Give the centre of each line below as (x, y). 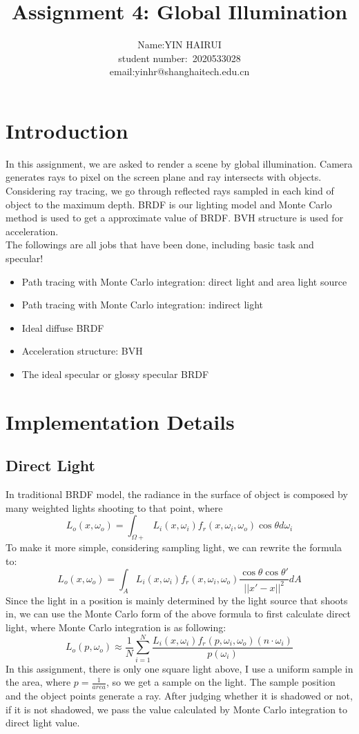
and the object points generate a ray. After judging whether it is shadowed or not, (179, 696)
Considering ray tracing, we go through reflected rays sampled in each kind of (170, 191)
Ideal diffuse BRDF (63, 327)
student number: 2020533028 (179, 58)
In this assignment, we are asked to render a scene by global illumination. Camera (179, 163)
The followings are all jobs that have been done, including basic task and (160, 245)
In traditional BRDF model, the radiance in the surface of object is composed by (177, 494)
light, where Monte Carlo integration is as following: (116, 627)
